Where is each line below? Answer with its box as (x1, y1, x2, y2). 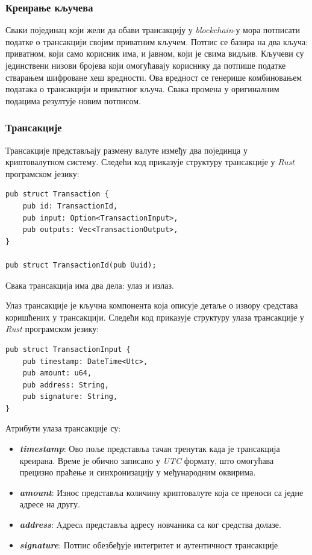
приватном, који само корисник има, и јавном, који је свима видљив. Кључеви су (5, 47, 304, 60)
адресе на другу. (19, 498, 80, 510)
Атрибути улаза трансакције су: (5, 422, 121, 434)
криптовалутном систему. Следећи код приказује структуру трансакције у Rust (5, 155, 295, 168)
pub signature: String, (22, 392, 118, 401)
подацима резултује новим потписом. (5, 94, 141, 107)
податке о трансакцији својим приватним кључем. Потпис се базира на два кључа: (5, 35, 308, 48)
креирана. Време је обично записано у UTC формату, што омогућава (19, 454, 274, 466)
